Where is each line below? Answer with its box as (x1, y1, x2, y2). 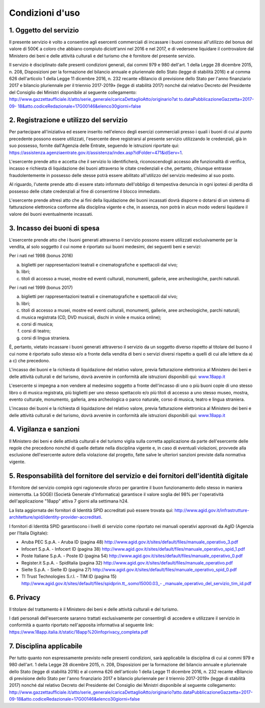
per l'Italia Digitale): (9, 530, 49, 536)
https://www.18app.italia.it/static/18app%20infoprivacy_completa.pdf (9, 629, 148, 635)
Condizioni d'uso (9, 7, 80, 18)
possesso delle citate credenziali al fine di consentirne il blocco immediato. (9, 188, 161, 194)
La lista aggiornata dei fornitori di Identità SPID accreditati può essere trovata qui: (9, 507, 174, 513)
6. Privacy (9, 593, 41, 602)
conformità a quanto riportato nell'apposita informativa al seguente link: (9, 622, 154, 628)
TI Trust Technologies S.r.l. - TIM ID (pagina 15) (21, 573, 117, 580)
